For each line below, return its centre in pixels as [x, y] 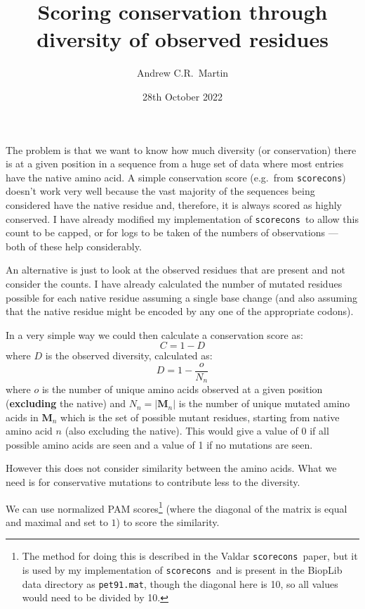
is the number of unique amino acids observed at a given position [182, 389]
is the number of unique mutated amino [264, 403]
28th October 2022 [182, 96]
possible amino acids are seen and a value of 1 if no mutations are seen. [159, 444]
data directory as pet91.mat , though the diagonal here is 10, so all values [180, 583]
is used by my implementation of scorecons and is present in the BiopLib [182, 570]
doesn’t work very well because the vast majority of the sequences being [160, 191]
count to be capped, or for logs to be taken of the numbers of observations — [172, 232]
